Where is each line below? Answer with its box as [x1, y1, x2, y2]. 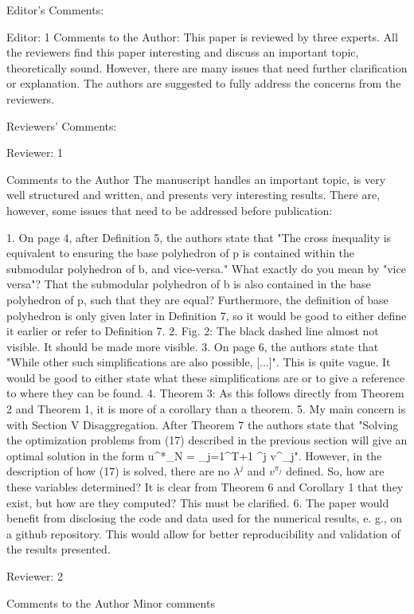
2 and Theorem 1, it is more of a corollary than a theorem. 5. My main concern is [6, 401, 406, 417]
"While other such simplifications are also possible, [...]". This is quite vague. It [6, 354, 391, 370]
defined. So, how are [286, 463, 385, 479]
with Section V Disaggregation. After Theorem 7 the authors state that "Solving [6, 416, 399, 432]
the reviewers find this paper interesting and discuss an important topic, [6, 44, 359, 61]
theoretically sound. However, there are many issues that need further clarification [6, 59, 408, 76]
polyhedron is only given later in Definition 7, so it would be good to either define [6, 307, 407, 323]
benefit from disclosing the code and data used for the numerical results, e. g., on [6, 510, 403, 526]
